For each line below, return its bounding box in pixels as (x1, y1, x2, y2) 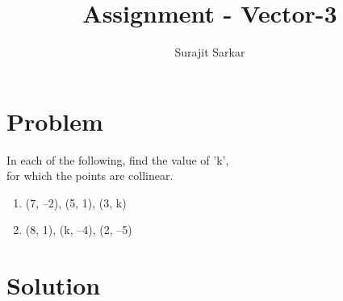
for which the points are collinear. (6, 167, 174, 184)
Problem (6, 104, 103, 137)
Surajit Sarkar (174, 44, 245, 61)
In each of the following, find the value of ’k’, (6, 151, 229, 168)
